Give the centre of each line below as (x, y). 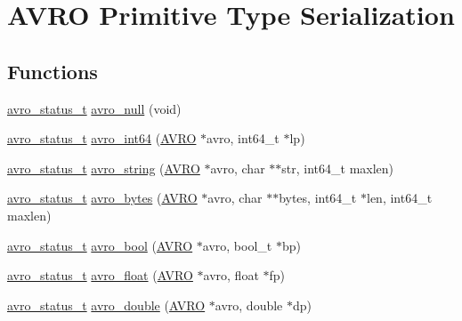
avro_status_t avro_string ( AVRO (104, 168)
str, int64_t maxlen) (338, 168)
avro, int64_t (243, 138)
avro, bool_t (237, 245)
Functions (53, 71)
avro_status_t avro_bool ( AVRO (100, 245)
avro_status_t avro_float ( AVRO (100, 275)
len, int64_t (399, 198)
